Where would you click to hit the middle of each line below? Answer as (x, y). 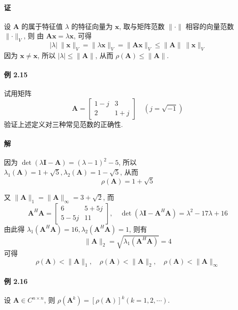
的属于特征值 (42, 26)
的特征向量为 (92, 26)
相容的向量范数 (210, 26)
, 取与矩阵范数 (142, 26)
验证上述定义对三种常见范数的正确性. (63, 124)
